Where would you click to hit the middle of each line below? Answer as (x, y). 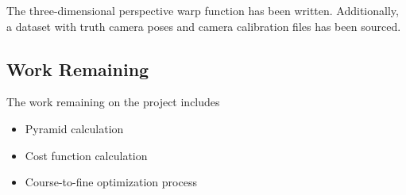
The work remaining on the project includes (113, 102)
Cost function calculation (86, 155)
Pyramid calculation (74, 128)
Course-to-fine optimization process (111, 182)
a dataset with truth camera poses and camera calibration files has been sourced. (204, 26)
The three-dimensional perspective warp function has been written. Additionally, (203, 10)
